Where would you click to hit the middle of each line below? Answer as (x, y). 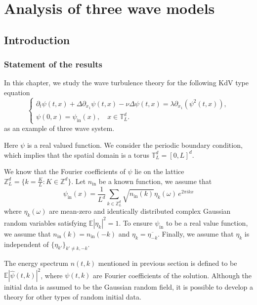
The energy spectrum (36, 263)
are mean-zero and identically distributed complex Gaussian (140, 211)
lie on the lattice (159, 171)
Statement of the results (53, 64)
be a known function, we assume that (155, 181)
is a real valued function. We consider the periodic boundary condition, (135, 145)
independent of (26, 244)
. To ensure (136, 222)
